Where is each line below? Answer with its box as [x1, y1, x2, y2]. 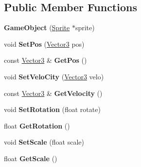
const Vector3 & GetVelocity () [4, 88, 103, 98]
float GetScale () [4, 153, 57, 163]
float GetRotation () [4, 120, 70, 130]
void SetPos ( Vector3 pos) [4, 38, 85, 49]
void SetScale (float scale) [4, 137, 84, 147]
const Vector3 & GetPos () [4, 55, 87, 65]
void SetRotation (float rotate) [4, 104, 101, 114]
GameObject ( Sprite [4, 22, 70, 33]
